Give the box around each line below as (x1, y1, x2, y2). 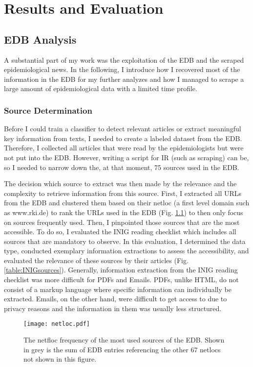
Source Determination (4, 104, 92, 116)
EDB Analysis (4, 31, 77, 47)
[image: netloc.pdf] (23, 320, 90, 328)
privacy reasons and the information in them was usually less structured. (4, 303, 222, 313)
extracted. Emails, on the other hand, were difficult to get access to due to (4, 294, 227, 304)
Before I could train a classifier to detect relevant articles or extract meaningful (4, 123, 241, 134)
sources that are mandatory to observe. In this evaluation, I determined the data (4, 236, 246, 246)
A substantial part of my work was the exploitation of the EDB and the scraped (4, 54, 244, 65)
